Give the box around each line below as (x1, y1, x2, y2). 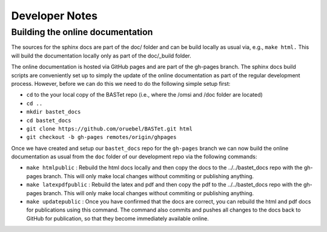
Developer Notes (11, 9, 98, 22)
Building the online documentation (11, 27, 153, 37)
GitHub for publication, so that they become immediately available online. (26, 214, 209, 222)
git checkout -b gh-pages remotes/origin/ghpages (26, 134, 177, 141)
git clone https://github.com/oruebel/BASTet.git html (26, 125, 193, 132)
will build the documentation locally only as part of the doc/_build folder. (11, 52, 192, 59)
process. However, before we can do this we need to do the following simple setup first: (11, 80, 231, 87)
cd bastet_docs (26, 117, 72, 124)
